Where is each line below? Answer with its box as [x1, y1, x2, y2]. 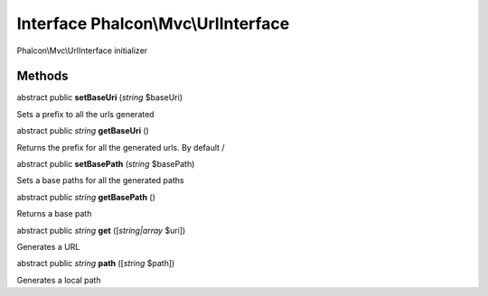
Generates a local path [16, 274, 101, 285]
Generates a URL [16, 241, 80, 252]
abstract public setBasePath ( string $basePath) [16, 159, 195, 170]
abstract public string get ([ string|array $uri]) [16, 225, 186, 236]
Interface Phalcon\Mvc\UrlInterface [16, 14, 290, 33]
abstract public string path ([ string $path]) [16, 258, 175, 269]
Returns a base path [16, 208, 92, 219]
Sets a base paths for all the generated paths [16, 175, 184, 186]
